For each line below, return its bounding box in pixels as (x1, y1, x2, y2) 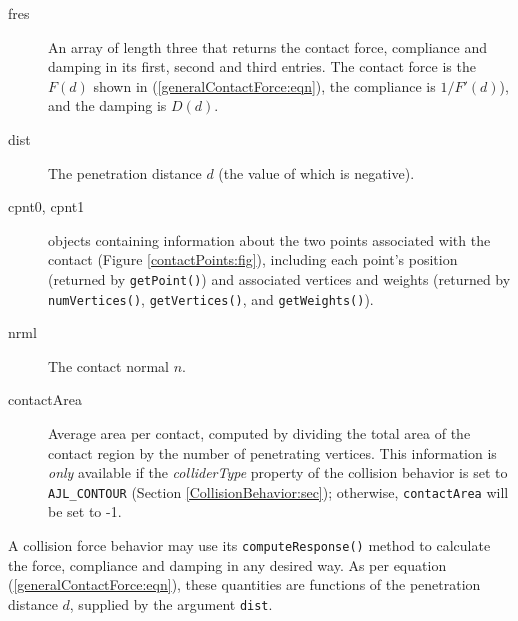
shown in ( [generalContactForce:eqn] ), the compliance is (93, 75, 436, 96)
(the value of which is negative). (218, 162, 415, 183)
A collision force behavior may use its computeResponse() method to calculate (8, 535, 491, 556)
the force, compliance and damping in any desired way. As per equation (8, 554, 447, 575)
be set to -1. (48, 501, 122, 522)
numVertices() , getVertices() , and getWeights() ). (48, 288, 374, 309)
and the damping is (48, 95, 167, 116)
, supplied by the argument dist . (69, 593, 273, 614)
